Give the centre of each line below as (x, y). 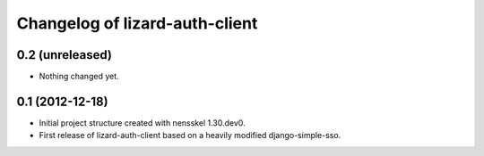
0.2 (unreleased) (64, 55)
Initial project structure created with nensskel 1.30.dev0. (142, 123)
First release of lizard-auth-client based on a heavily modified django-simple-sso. (190, 135)
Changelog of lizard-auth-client (137, 23)
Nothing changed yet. (79, 77)
